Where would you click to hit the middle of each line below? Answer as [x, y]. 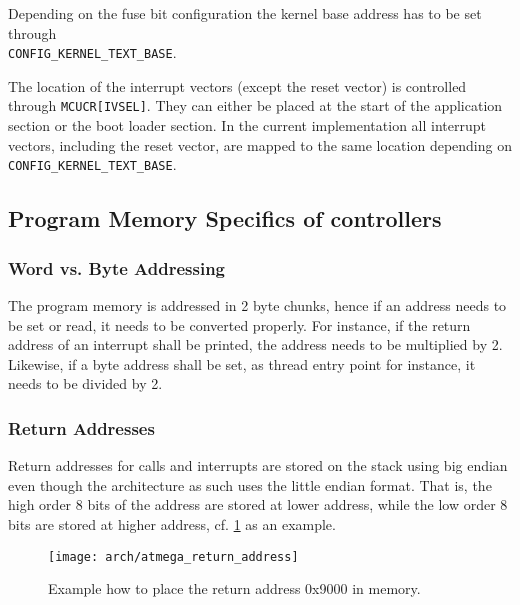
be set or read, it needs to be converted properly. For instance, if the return [239, 324]
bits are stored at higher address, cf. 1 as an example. [172, 523]
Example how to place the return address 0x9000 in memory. [234, 588]
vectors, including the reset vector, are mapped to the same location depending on [260, 144]
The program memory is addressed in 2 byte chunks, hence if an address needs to [257, 304]
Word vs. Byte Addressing [117, 267]
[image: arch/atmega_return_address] [173, 556]
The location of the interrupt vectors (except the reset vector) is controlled [237, 85]
